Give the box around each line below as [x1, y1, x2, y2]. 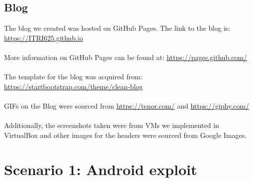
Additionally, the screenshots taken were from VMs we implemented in [4, 120, 219, 130]
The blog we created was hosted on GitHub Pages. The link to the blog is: [4, 23, 231, 33]
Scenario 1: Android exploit [4, 159, 197, 179]
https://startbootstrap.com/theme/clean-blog [4, 81, 143, 91]
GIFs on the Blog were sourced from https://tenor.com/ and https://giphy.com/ [4, 100, 249, 111]
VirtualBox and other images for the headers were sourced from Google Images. [4, 129, 247, 140]
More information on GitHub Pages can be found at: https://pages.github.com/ [4, 52, 248, 62]
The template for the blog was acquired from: [4, 71, 143, 82]
